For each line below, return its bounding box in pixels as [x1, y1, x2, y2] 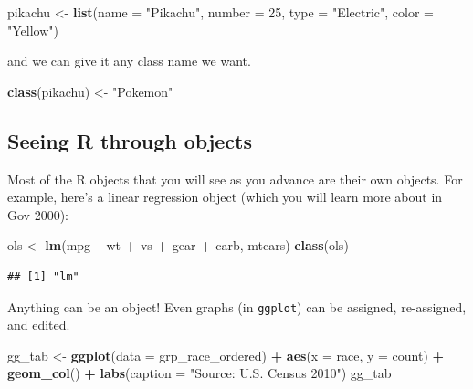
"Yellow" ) [7, 20, 58, 39]
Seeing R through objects [7, 126, 253, 154]
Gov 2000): [7, 205, 68, 224]
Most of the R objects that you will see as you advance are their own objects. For [7, 169, 463, 188]
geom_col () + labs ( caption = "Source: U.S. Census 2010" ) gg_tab [7, 363, 392, 383]
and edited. [7, 315, 70, 334]
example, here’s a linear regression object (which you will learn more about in [7, 187, 443, 206]
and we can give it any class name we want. [7, 51, 251, 70]
